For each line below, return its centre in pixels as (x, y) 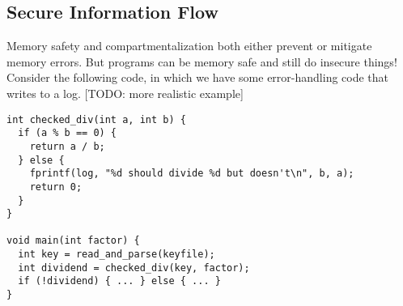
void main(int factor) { (73, 241)
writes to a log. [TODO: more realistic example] (125, 93)
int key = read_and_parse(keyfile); (117, 255)
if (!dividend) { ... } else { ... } (119, 281)
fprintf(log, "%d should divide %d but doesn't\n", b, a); (192, 174)
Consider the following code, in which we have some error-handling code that (198, 77)
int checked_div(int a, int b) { (96, 119)
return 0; (56, 187)
